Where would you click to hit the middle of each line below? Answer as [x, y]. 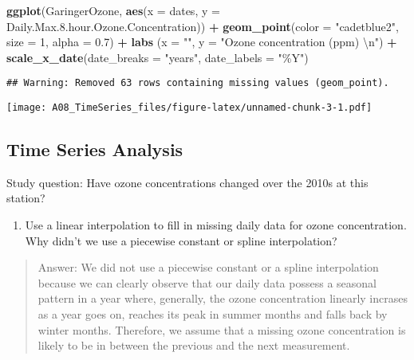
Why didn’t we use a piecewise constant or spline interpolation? [181, 240]
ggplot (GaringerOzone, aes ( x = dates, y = [113, 10]
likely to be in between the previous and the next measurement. [194, 345]
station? [26, 198]
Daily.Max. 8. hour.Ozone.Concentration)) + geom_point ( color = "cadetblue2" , [203, 26]
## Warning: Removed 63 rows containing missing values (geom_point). [198, 83]
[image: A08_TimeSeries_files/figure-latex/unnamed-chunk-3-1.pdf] [189, 108]
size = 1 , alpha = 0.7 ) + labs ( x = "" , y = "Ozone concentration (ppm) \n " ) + [202, 42]
